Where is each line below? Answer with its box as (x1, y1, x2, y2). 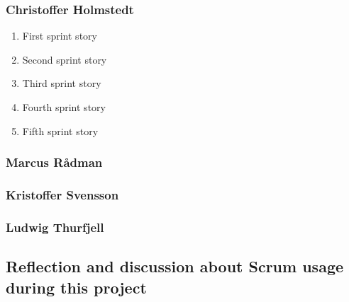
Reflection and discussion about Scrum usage (6, 255, 344, 277)
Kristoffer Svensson (6, 185, 119, 203)
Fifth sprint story (22, 123, 99, 138)
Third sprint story (22, 76, 101, 91)
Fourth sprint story (22, 100, 106, 114)
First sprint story (22, 28, 97, 43)
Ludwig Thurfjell (6, 218, 104, 236)
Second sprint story (22, 52, 107, 66)
